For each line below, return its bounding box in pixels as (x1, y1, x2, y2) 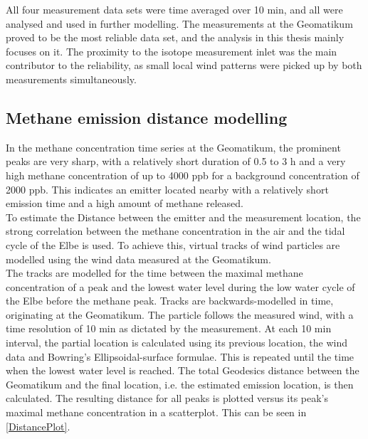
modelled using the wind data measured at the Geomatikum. (6, 251, 271, 266)
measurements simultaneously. (6, 71, 137, 86)
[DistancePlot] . (6, 418, 70, 433)
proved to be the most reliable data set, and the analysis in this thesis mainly (6, 30, 345, 45)
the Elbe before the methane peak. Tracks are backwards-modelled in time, (6, 293, 334, 308)
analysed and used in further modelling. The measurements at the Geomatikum (6, 16, 353, 31)
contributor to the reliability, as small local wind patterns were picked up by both (6, 58, 362, 73)
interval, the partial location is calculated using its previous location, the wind (6, 335, 347, 350)
